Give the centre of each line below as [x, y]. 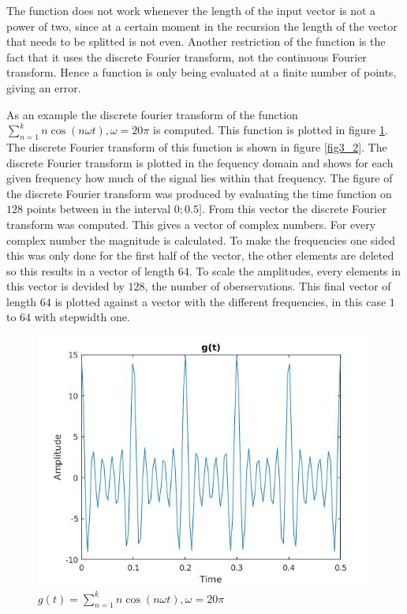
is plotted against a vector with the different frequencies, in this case [220, 301]
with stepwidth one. [82, 317]
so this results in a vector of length [91, 270]
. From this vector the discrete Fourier [294, 209]
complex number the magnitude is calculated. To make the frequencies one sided [201, 240]
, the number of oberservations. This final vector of [268, 286]
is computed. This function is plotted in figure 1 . [270, 130]
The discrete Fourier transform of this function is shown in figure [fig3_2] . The [197, 146]
